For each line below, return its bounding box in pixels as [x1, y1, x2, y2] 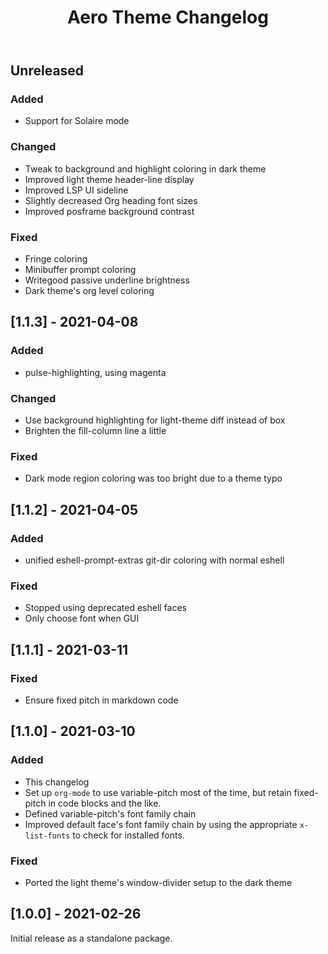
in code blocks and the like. [48, 797, 162, 809]
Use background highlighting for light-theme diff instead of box [24, 414, 286, 426]
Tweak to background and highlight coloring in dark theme [24, 162, 267, 175]
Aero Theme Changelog [67, 6, 269, 29]
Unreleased [10, 62, 85, 80]
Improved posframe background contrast [24, 205, 195, 217]
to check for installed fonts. [72, 829, 185, 841]
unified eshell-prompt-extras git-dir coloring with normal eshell [24, 554, 285, 566]
